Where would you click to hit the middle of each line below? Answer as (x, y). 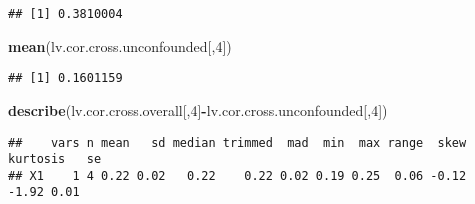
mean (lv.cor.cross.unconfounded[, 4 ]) (120, 45)
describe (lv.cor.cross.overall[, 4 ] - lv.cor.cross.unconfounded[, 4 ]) (198, 109)
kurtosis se (55, 159)
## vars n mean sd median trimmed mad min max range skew (237, 142)
